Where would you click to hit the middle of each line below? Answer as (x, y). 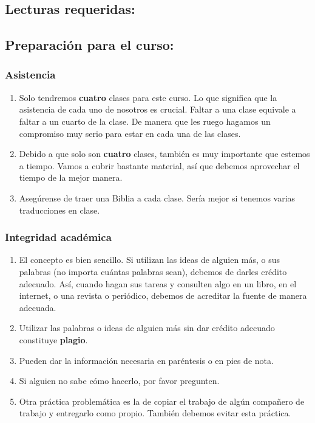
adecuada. (38, 307)
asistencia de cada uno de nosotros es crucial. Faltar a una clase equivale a (157, 109)
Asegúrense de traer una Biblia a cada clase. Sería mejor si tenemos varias (157, 198)
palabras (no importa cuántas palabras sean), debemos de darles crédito (153, 271)
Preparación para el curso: (90, 45)
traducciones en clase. (59, 210)
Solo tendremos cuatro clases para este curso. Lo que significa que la (148, 97)
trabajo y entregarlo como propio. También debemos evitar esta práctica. (155, 413)
